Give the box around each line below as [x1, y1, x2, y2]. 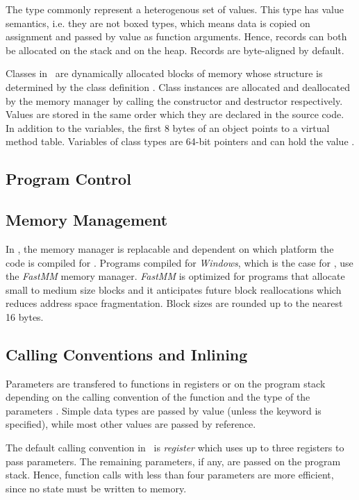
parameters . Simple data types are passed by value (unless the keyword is [6, 403, 322, 417]
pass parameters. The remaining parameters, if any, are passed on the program [6, 453, 341, 468]
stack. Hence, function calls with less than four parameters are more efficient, [6, 467, 334, 482]
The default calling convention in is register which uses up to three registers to [6, 440, 344, 455]
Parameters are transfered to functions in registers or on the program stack [6, 376, 326, 390]
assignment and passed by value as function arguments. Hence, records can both [6, 29, 347, 44]
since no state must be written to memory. [6, 481, 187, 495]
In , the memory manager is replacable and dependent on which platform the [6, 241, 334, 256]
